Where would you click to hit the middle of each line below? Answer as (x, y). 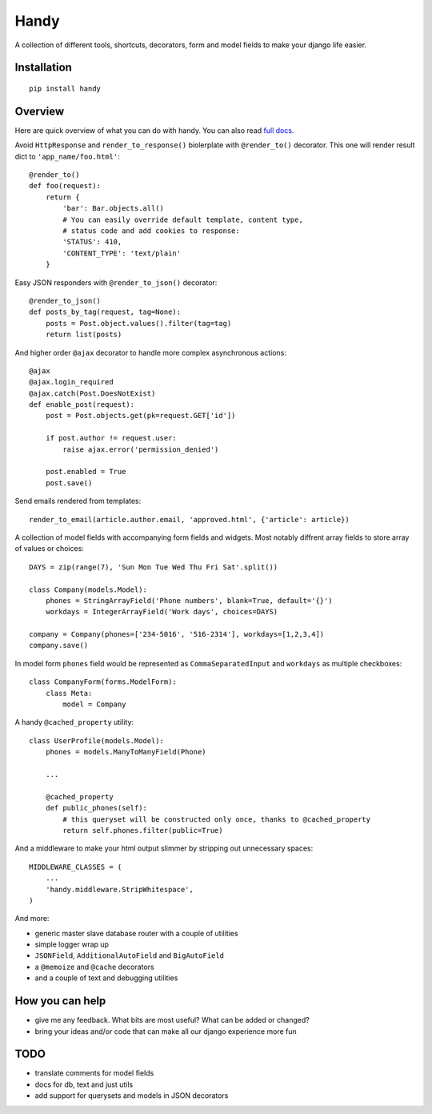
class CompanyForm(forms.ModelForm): (103, 682)
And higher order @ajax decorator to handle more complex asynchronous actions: (151, 352)
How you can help (60, 1001)
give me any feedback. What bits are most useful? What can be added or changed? (172, 1020)
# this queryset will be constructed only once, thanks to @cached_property (217, 819)
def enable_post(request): (82, 405)
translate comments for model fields (94, 1073)
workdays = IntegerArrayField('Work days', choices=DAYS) (162, 612)
